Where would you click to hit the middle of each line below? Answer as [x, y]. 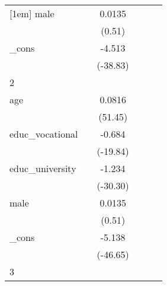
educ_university [43, 168]
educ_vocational [44, 134]
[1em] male [32, 13]
